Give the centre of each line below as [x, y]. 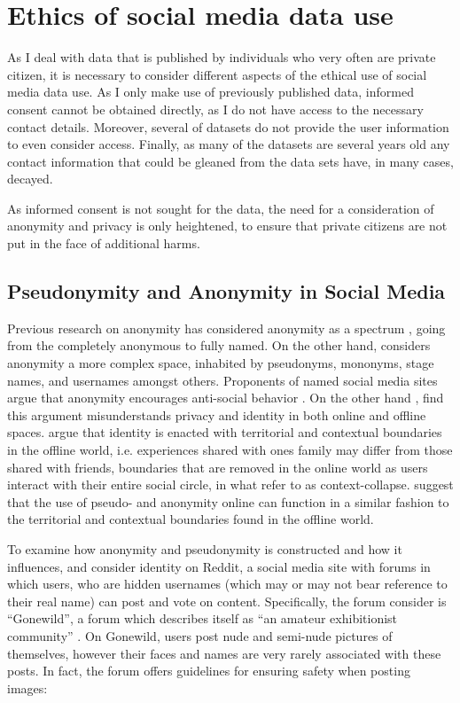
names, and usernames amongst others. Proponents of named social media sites [222, 380]
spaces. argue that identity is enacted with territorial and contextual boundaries [225, 432]
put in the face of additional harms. [104, 243]
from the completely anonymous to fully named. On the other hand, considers [219, 345]
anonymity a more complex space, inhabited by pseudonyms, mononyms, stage [221, 363]
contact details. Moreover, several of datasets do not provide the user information [228, 126]
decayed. [30, 179]
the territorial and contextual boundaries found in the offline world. [191, 519]
